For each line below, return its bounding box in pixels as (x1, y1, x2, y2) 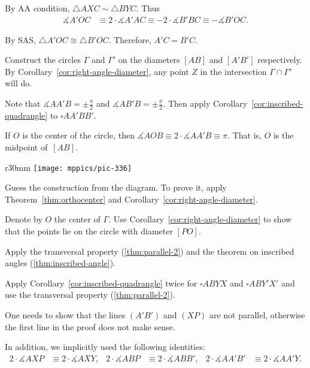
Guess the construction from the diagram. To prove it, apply (5, 181, 227, 194)
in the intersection (200, 65, 267, 77)
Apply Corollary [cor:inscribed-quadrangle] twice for (5, 276, 197, 289)
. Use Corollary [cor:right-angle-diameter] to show (108, 213, 292, 225)
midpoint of (5, 141, 48, 153)
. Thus (136, 2, 160, 14)
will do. (5, 77, 32, 89)
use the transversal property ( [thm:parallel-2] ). (5, 288, 175, 301)
